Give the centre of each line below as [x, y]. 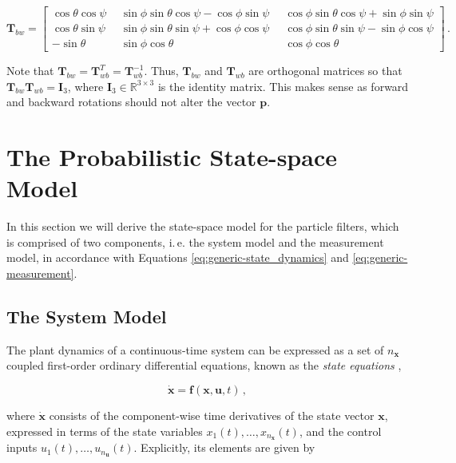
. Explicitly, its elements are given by [224, 447]
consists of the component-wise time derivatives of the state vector [212, 415]
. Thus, [161, 71]
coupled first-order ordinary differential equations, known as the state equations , [204, 365]
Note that [30, 71]
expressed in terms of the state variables [105, 431]
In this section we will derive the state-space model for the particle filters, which [203, 226]
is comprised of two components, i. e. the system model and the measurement [195, 241]
